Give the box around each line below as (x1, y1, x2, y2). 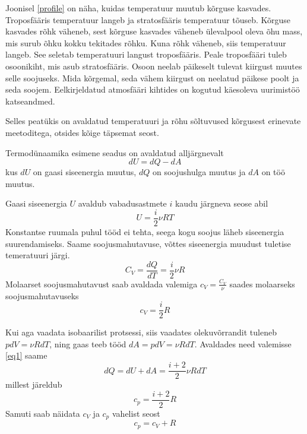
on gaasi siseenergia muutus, (33, 166, 137, 178)
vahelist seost (112, 407, 160, 419)
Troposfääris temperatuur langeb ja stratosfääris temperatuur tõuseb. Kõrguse (5, 13, 291, 26)
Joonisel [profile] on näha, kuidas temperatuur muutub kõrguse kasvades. (5, 2, 271, 14)
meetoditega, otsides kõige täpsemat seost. (5, 126, 159, 138)
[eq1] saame (5, 349, 48, 362)
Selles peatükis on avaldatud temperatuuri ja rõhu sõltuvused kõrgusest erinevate (5, 115, 301, 127)
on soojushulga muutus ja (152, 166, 246, 178)
